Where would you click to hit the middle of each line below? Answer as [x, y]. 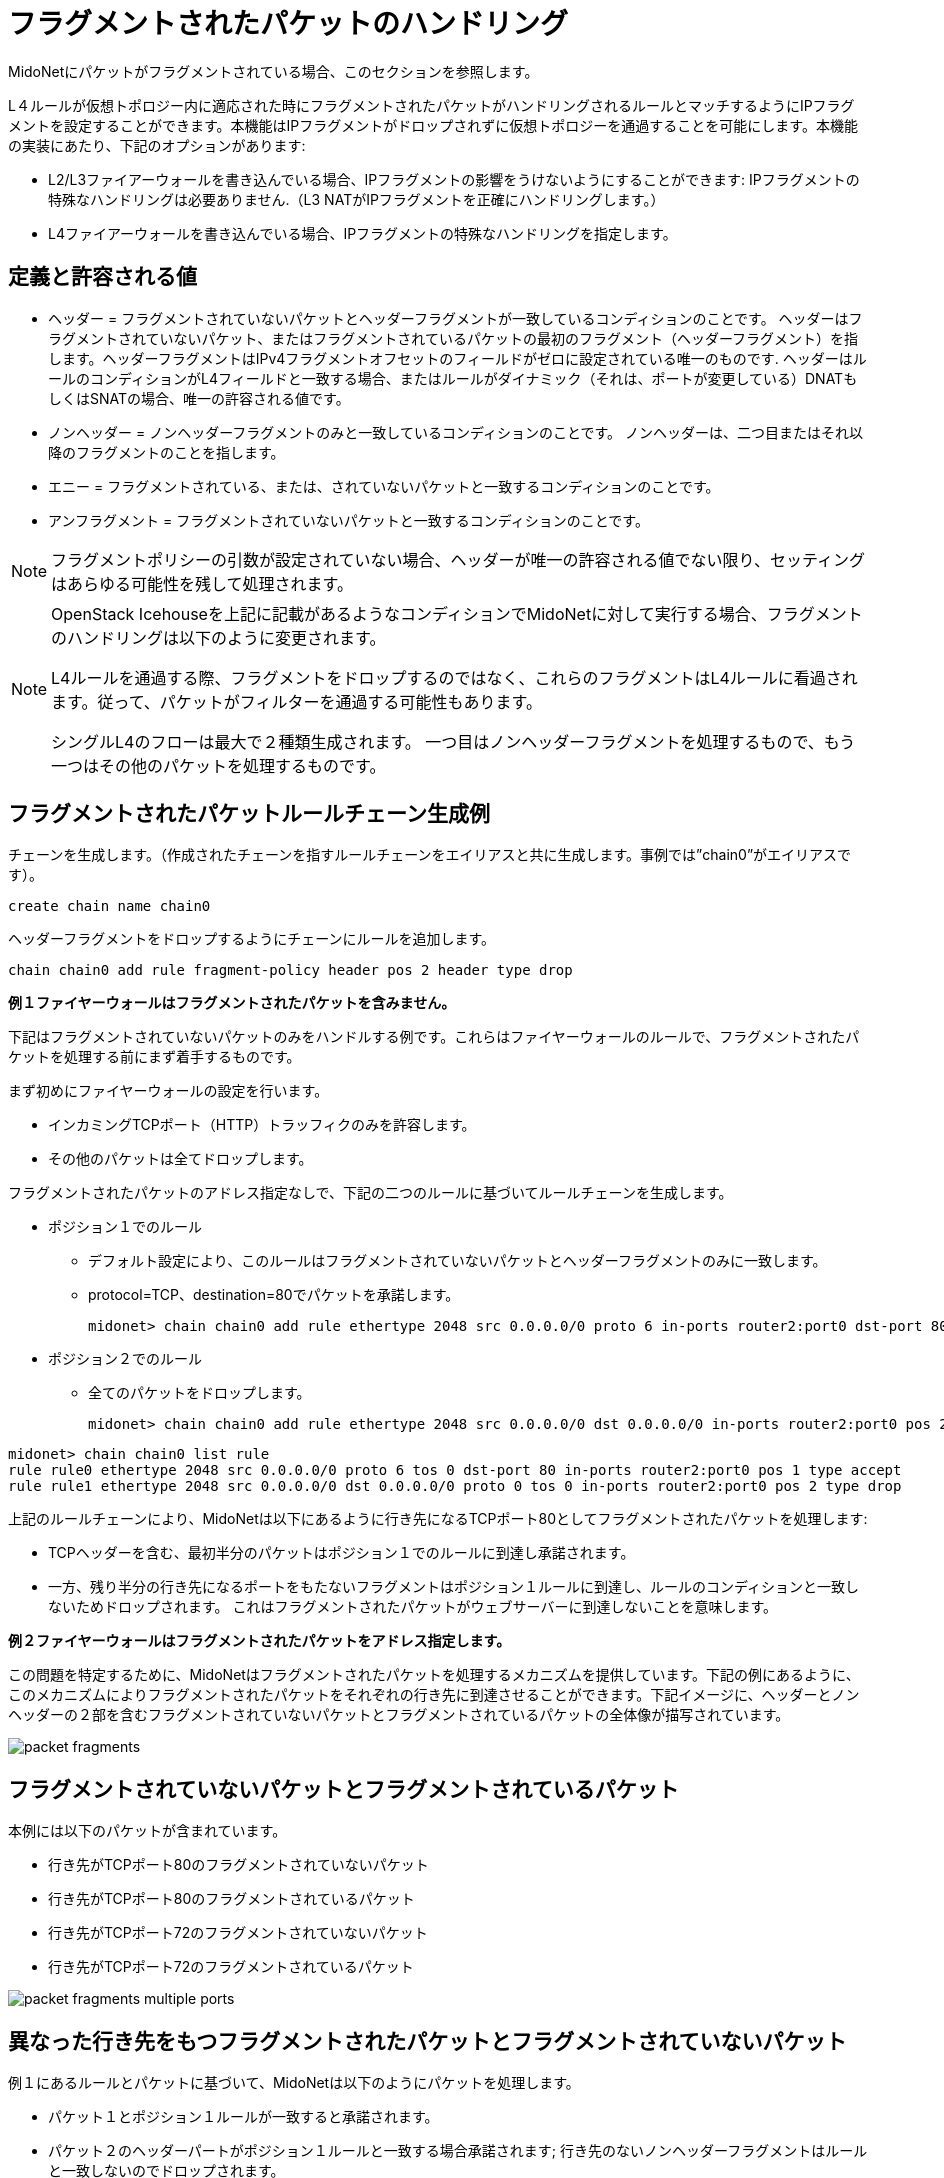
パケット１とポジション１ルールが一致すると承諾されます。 [243, 2117]
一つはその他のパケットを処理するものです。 [218, 765]
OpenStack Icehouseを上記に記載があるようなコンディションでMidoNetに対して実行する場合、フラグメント [457, 613]
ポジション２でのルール [125, 1359]
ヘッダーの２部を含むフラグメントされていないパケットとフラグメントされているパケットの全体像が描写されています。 [399, 1715]
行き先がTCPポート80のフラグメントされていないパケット [238, 1865]
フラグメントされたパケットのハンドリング [288, 24]
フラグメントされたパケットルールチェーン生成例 [249, 814]
